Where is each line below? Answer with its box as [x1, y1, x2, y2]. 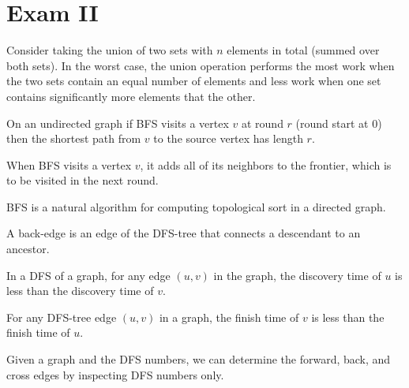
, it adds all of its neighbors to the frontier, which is [140, 156, 392, 173]
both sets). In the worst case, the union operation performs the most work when [6, 57, 395, 73]
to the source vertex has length [153, 130, 303, 147]
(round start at [295, 114, 369, 131]
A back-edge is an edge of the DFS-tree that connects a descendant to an [6, 225, 361, 241]
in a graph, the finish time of [159, 308, 299, 325]
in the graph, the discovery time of [213, 267, 381, 283]
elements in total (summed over [227, 42, 380, 58]
